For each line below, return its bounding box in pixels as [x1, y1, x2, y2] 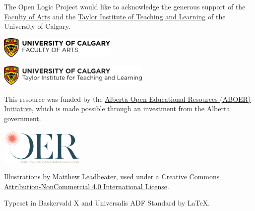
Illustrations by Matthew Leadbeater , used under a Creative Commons [4, 171, 220, 182]
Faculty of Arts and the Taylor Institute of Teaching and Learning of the [4, 11, 226, 21]
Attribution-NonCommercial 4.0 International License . [4, 181, 169, 191]
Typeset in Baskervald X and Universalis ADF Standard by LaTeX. [4, 198, 210, 208]
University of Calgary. [4, 21, 70, 31]
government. [4, 113, 41, 123]
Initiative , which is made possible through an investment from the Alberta [4, 103, 230, 114]
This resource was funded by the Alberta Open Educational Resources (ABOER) [4, 93, 251, 104]
